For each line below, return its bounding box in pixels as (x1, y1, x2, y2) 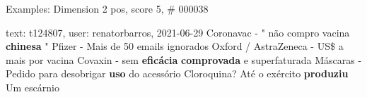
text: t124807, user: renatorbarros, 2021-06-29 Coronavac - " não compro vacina (6, 25, 350, 39)
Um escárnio (6, 79, 59, 94)
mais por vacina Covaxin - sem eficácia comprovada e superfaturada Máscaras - (6, 52, 362, 67)
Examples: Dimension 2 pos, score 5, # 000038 (6, 1, 209, 15)
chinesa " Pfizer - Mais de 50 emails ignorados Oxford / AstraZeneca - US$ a (6, 39, 344, 53)
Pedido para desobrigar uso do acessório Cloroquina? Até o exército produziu (6, 66, 349, 81)
